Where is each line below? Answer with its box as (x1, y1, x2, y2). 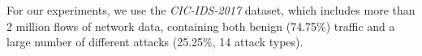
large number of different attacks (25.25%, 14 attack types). (6, 33, 304, 50)
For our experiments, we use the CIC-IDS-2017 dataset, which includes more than (6, 2, 416, 18)
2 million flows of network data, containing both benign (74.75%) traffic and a (6, 17, 395, 34)
